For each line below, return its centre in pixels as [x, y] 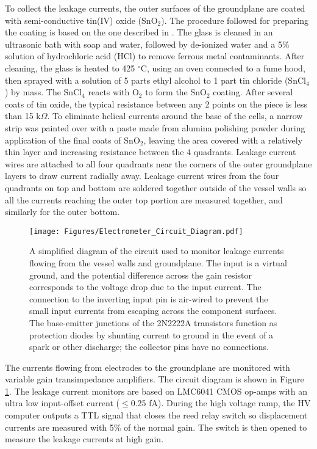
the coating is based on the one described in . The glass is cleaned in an [139, 32]
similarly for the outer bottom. [62, 212]
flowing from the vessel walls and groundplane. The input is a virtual [158, 262]
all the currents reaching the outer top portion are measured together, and [144, 199]
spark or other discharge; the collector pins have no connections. [149, 347]
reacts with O [113, 92]
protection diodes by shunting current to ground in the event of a [151, 334]
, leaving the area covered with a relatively [223, 140]
